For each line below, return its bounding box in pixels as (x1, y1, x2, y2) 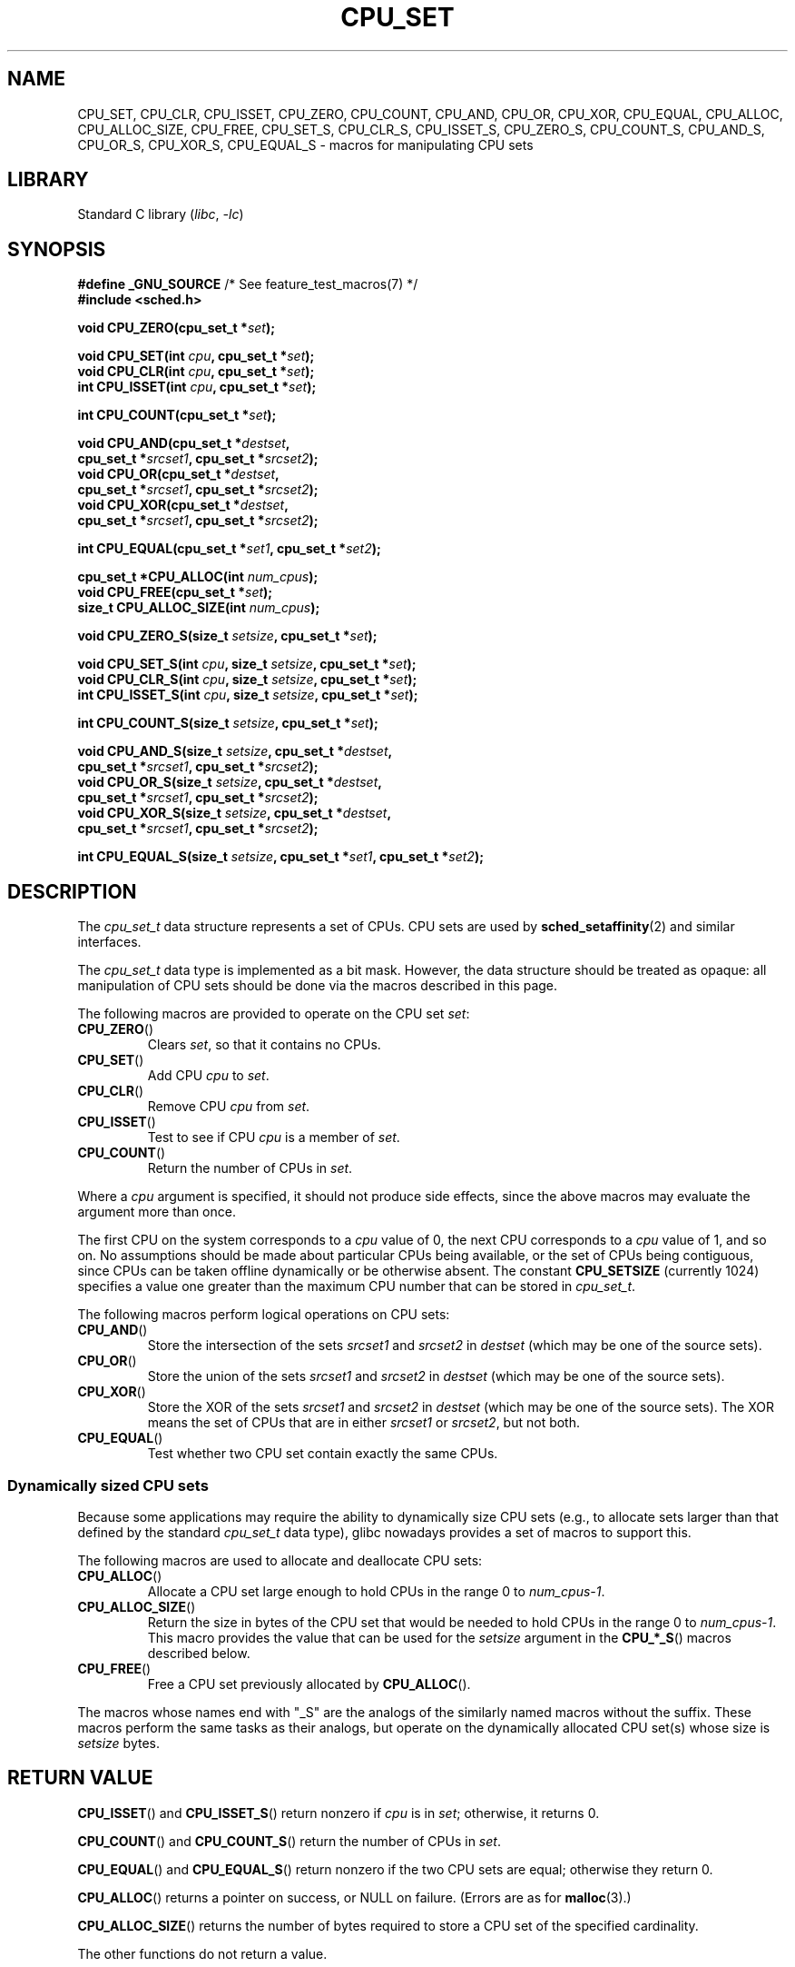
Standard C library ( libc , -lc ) (77, 206, 244, 223)
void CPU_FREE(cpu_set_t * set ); (77, 584, 273, 601)
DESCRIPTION (7, 879, 137, 903)
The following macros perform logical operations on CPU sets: (77, 1306, 450, 1323)
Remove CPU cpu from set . (147, 1098, 310, 1115)
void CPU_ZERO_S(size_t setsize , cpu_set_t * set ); (77, 628, 378, 644)
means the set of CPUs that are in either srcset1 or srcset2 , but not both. (147, 1415, 581, 1431)
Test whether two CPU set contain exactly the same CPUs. (147, 1445, 498, 1462)
